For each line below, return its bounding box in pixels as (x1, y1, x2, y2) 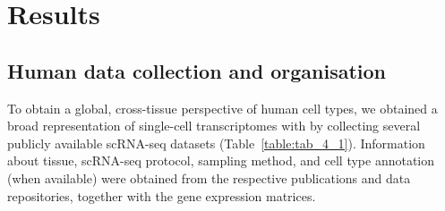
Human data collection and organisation (7, 56, 387, 84)
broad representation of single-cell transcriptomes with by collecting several (7, 116, 421, 135)
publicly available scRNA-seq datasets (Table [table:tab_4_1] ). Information (7, 133, 425, 152)
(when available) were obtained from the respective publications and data (7, 168, 411, 187)
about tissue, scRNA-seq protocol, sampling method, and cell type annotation (7, 151, 435, 170)
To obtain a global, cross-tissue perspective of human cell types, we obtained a (7, 98, 438, 117)
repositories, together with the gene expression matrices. (7, 186, 316, 205)
